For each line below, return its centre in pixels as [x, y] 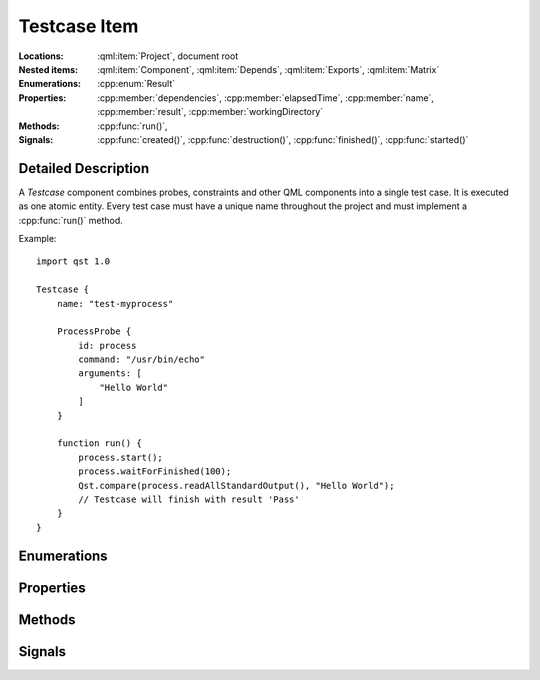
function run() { [99, 443]
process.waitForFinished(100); [155, 471]
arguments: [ [110, 373]
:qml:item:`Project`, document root [168, 56]
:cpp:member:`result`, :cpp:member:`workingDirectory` [210, 112]
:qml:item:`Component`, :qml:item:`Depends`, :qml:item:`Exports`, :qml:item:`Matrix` [268, 69]
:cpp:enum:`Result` [136, 84]
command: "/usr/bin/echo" [141, 359]
